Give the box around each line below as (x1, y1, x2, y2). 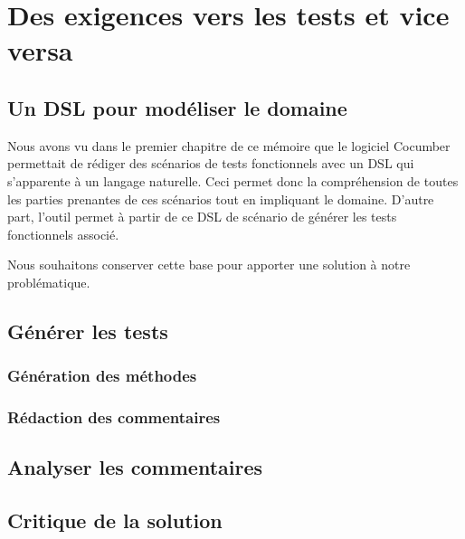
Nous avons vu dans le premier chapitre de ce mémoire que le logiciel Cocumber (7, 136, 451, 155)
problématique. (7, 272, 90, 291)
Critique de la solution (7, 506, 223, 534)
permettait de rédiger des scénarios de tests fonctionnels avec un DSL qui (7, 154, 414, 173)
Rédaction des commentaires (7, 406, 221, 429)
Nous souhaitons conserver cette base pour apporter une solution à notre (7, 255, 411, 274)
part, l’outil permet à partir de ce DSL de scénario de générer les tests (7, 207, 397, 226)
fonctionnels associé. (7, 224, 119, 243)
